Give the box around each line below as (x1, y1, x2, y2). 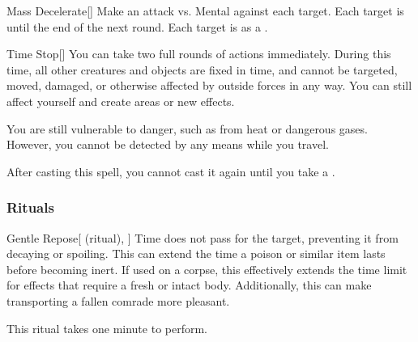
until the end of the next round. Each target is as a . (6, 18, 268, 35)
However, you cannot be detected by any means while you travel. (6, 136, 329, 153)
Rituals (6, 197, 54, 217)
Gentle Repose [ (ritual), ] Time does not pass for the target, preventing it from (6, 229, 399, 246)
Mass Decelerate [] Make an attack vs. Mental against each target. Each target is (6, 2, 404, 19)
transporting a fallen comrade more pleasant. (6, 292, 230, 309)
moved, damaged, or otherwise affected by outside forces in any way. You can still (6, 77, 412, 94)
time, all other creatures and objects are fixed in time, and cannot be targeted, (6, 61, 398, 78)
